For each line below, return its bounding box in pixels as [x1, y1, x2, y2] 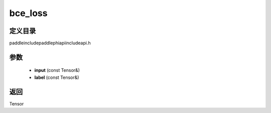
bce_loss [9, 8, 48, 19]
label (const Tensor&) [34, 74, 79, 80]
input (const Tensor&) [34, 67, 80, 73]
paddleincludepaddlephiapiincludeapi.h [9, 40, 91, 46]
